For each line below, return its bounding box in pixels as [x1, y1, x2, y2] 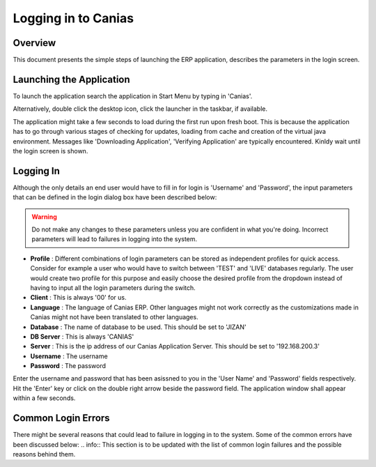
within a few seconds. [13, 394, 76, 402]
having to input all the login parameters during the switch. [30, 283, 196, 292]
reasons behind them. [13, 450, 76, 458]
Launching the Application [13, 73, 130, 85]
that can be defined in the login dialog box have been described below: [13, 193, 217, 201]
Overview [13, 37, 56, 49]
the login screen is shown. [13, 146, 88, 155]
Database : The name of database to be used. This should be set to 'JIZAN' [30, 323, 246, 331]
